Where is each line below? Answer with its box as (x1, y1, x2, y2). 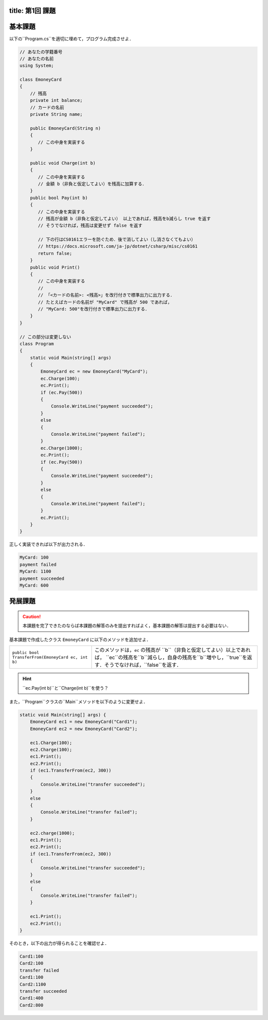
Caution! (22, 614, 41, 620)
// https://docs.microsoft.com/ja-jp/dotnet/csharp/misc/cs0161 (38, 243, 198, 249)
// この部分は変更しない (19, 334, 71, 340)
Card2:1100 (19, 981, 46, 987)
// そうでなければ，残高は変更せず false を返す (38, 223, 142, 229)
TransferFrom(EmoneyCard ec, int (12, 654, 88, 660)
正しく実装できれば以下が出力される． (9, 542, 88, 548)
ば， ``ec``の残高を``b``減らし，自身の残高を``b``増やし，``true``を (94, 654, 248, 661)
